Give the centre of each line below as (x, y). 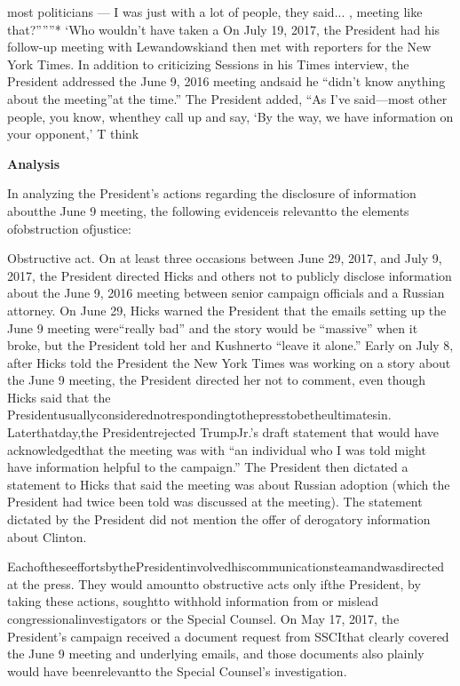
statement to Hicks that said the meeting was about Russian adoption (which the (229, 484)
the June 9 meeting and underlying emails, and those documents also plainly (216, 654)
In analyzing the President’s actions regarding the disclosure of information (212, 193)
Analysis (34, 163)
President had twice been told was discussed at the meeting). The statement (215, 502)
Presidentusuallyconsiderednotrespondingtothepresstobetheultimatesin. (199, 415)
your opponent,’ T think (73, 134)
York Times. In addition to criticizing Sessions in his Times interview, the (208, 64)
